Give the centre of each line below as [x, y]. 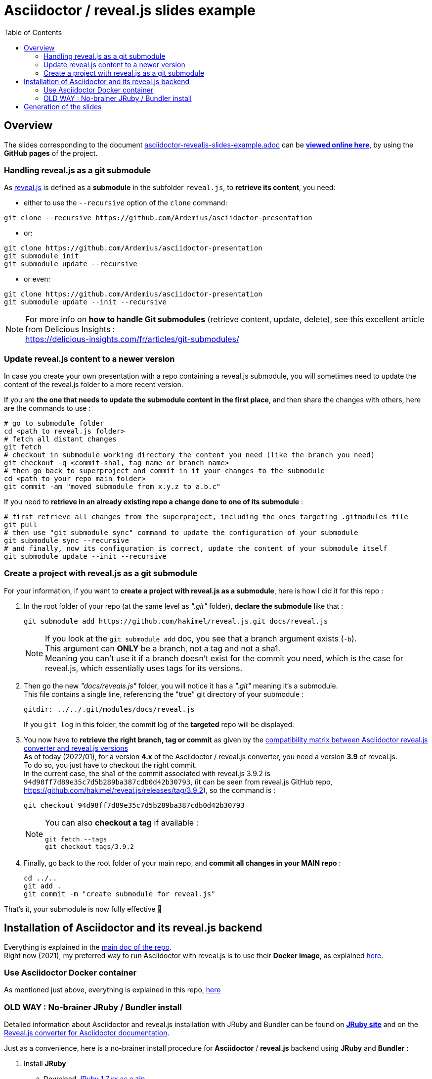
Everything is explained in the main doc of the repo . [88, 947]
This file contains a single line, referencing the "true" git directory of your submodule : [164, 694]
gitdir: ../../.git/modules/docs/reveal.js [109, 709]
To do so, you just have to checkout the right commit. [110, 765]
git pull [21, 525]
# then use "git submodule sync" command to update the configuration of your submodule [181, 533]
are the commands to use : [47, 408]
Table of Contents [33, 32]
